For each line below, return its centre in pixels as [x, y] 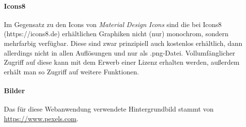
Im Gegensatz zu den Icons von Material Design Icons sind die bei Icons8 [113, 24]
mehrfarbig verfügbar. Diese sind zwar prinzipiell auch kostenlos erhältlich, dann [123, 43]
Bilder [15, 90]
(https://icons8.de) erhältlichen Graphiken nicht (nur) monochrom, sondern [116, 34]
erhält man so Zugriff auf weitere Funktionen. [71, 71]
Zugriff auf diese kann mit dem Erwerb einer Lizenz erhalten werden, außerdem [122, 62]
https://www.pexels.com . [41, 118]
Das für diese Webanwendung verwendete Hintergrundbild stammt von [109, 109]
